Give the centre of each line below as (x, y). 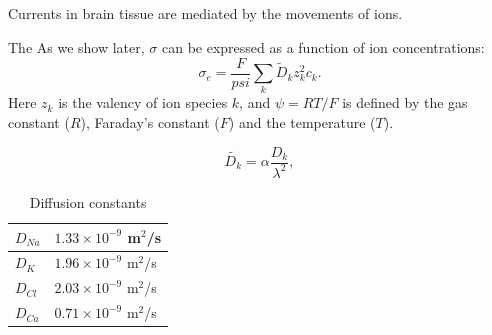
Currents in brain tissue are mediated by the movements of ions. (205, 13)
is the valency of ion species (143, 102)
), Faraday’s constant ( (150, 121)
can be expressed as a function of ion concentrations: (323, 46)
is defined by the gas (405, 102)
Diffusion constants (88, 201)
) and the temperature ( (302, 121)
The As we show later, (76, 46)
